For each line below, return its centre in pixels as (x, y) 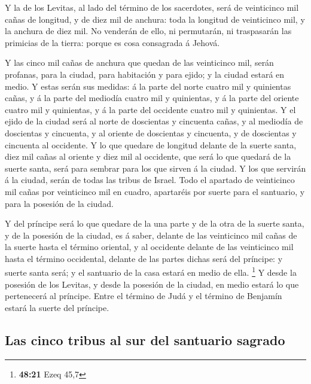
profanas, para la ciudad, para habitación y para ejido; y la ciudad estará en (145, 74)
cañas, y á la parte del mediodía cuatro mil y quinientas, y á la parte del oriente (152, 98)
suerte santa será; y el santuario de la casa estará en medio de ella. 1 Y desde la (151, 272)
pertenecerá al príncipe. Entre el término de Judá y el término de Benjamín (144, 296)
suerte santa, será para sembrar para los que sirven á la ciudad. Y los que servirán (155, 168)
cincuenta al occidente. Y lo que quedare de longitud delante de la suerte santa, (151, 144)
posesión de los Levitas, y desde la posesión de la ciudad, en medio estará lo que (152, 284)
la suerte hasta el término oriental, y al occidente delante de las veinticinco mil (149, 247)
